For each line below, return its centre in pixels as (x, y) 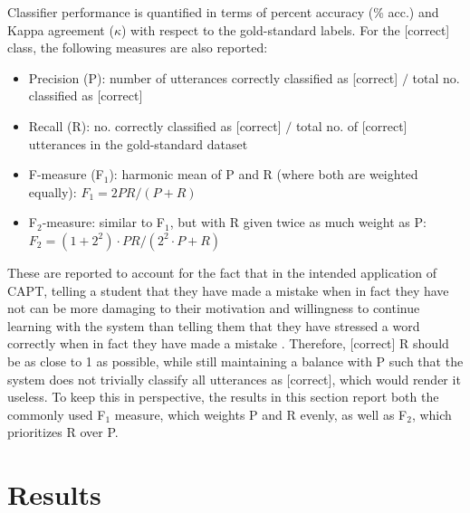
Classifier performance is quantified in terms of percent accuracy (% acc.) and (223, 12)
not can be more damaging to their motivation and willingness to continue (214, 308)
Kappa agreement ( (61, 29)
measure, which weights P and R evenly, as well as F (261, 414)
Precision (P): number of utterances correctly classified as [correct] (213, 77)
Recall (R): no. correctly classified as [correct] (155, 125)
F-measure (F (66, 174)
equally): (53, 191)
